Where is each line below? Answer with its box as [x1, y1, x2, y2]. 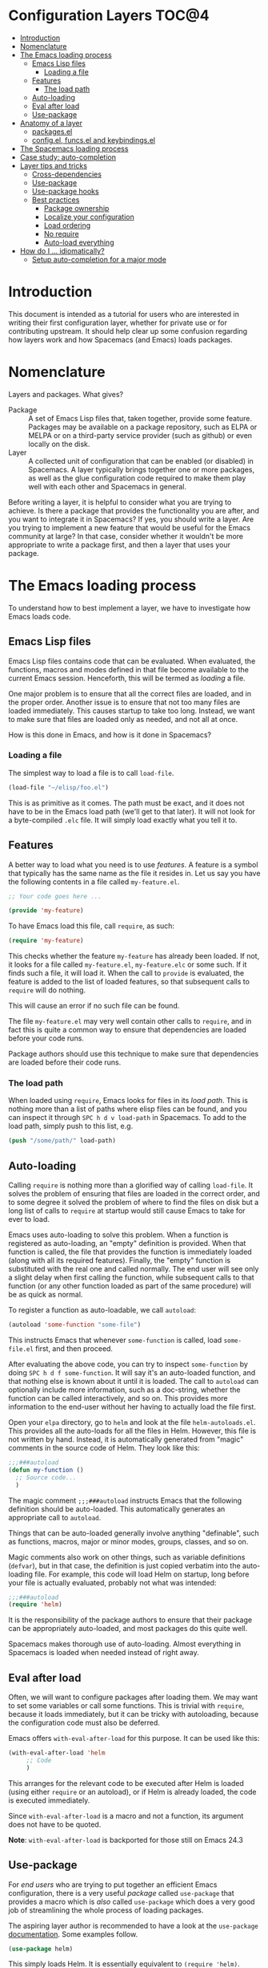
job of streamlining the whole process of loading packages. [8, 1905, 204, 1915]
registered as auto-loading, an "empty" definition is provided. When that [8, 1239, 246, 1248]
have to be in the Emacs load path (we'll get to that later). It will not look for [8, 806, 256, 816]
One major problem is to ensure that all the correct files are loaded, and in [8, 688, 252, 698]
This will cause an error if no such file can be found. [8, 1001, 180, 1011]
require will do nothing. [8, 985, 86, 995]
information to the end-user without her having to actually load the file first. [8, 1402, 256, 1412]
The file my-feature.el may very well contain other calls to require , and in [8, 1016, 252, 1026]
